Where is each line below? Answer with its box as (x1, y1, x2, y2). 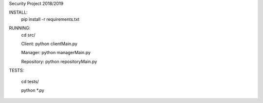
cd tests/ (21, 78, 39, 84)
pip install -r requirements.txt (21, 16, 80, 22)
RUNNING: (9, 25, 31, 31)
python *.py (21, 87, 45, 93)
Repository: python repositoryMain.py (21, 59, 97, 64)
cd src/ (21, 32, 36, 38)
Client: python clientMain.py (21, 41, 77, 46)
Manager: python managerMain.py (21, 50, 91, 56)
